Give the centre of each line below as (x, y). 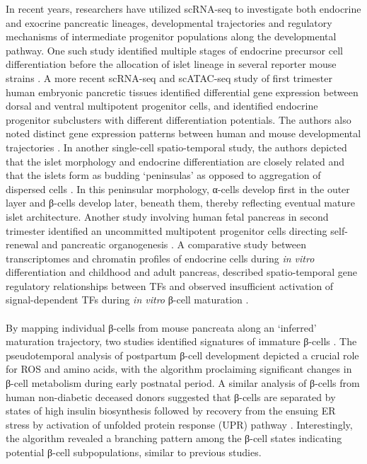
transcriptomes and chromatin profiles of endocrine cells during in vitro (160, 258)
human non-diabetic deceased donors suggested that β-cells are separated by (171, 396)
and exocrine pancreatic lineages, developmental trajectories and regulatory (169, 22)
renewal (22, 244)
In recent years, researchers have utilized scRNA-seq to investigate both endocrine (183, 8)
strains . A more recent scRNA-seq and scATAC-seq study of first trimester (169, 77)
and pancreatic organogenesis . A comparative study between (174, 244)
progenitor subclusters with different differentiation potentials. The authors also (179, 119)
